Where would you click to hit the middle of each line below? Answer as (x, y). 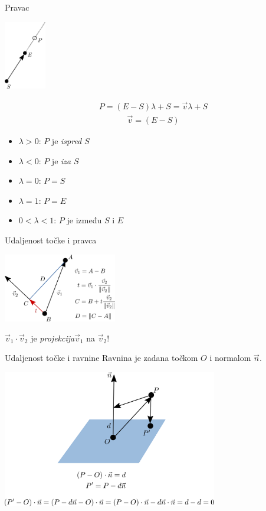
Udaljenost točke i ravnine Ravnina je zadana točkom (101, 358)
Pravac (17, 7)
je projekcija (53, 338)
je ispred (67, 141)
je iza (61, 160)
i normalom (230, 358)
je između (84, 220)
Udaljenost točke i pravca (51, 240)
